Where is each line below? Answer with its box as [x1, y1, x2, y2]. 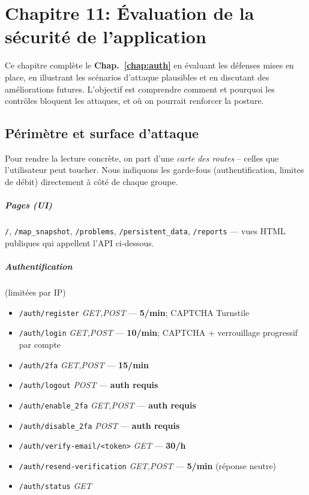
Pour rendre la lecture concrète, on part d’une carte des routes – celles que [5, 151, 279, 164]
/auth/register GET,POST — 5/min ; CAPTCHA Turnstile [19, 306, 250, 318]
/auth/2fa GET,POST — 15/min [19, 358, 149, 371]
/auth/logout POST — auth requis [19, 378, 158, 391]
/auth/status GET [19, 479, 92, 492]
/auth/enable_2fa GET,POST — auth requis [19, 398, 196, 411]
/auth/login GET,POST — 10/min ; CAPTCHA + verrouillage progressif [19, 326, 298, 339]
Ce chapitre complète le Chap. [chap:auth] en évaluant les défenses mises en [5, 59, 294, 71]
